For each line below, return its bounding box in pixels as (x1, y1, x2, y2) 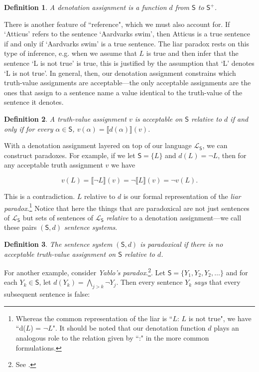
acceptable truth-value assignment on (4, 248, 116, 259)
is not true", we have (188, 313, 252, 323)
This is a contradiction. (4, 190, 75, 201)
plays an (214, 323, 239, 333)
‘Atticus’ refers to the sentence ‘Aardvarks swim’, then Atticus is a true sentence (4, 28, 250, 39)
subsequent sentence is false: (4, 289, 90, 299)
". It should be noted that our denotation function (52, 323, 206, 333)
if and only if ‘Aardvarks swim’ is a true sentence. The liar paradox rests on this (4, 38, 249, 48)
